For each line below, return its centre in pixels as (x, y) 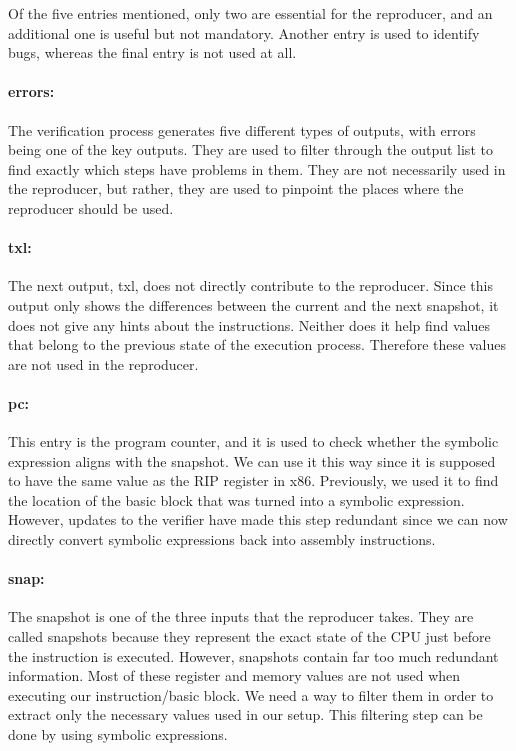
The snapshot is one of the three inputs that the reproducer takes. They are (241, 616)
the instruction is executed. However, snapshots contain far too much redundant (253, 655)
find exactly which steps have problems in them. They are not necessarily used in (257, 168)
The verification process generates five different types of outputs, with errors (242, 129)
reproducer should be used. (91, 207)
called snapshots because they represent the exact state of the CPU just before (249, 636)
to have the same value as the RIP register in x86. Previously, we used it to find (253, 480)
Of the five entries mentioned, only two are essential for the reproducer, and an (250, 13)
